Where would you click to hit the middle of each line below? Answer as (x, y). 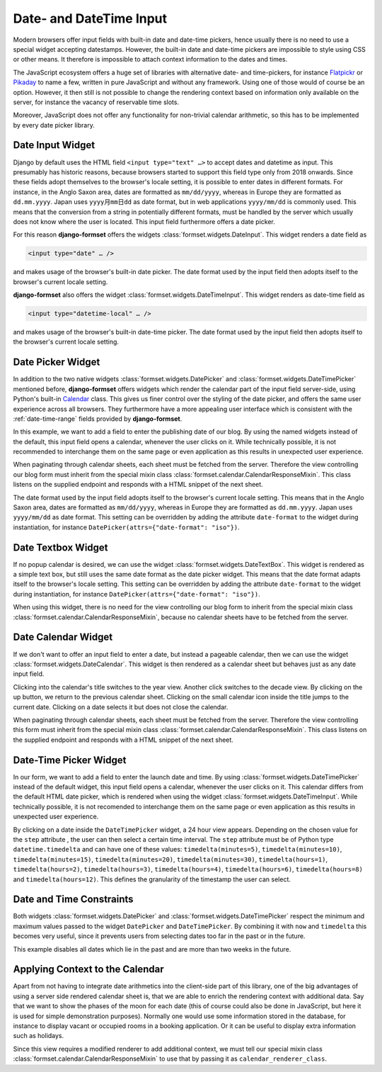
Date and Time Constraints (73, 899)
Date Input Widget (54, 145)
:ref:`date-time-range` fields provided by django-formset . (98, 419)
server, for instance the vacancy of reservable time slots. (96, 102)
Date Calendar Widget (63, 637)
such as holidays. (39, 1036)
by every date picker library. (54, 125)
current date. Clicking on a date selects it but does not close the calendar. (121, 707)
